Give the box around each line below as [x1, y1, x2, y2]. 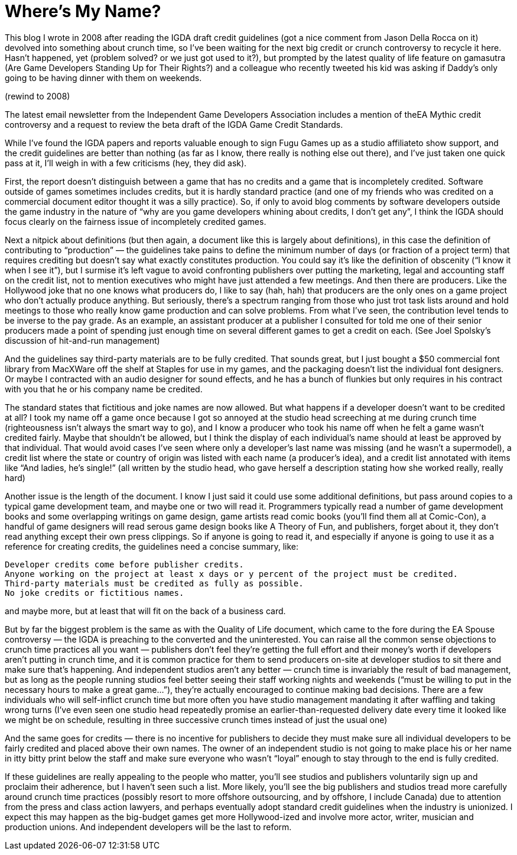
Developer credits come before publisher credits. [5, 559, 244, 569]
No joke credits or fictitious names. [5, 588, 184, 598]
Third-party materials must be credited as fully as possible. [5, 578, 304, 588]
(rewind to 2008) [5, 91, 70, 101]
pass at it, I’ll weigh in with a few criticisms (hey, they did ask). [5, 157, 247, 168]
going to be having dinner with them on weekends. [5, 72, 202, 83]
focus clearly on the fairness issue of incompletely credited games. [5, 216, 266, 227]
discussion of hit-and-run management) [5, 335, 160, 346]
